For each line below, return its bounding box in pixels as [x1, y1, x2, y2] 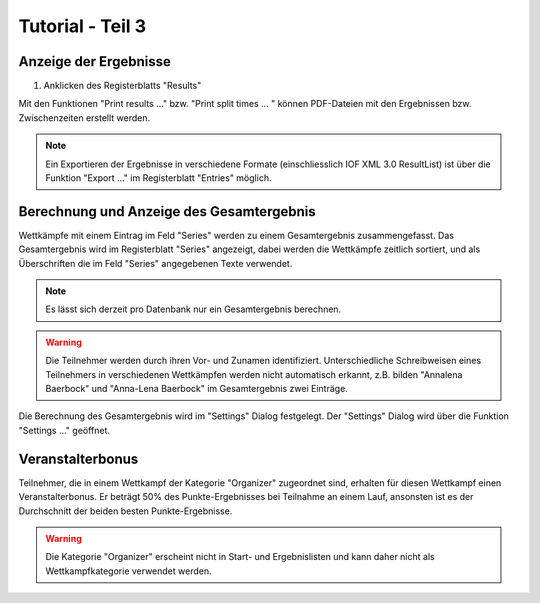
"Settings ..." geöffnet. [18, 424, 110, 436]
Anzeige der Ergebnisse [18, 53, 172, 70]
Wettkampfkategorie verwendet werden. [45, 565, 212, 577]
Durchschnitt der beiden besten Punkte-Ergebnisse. [18, 505, 233, 517]
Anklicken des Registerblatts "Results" [43, 80, 202, 92]
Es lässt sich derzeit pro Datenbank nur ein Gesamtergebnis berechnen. [45, 303, 342, 315]
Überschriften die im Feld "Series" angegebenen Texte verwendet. [18, 257, 293, 269]
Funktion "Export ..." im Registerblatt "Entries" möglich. [45, 172, 272, 184]
